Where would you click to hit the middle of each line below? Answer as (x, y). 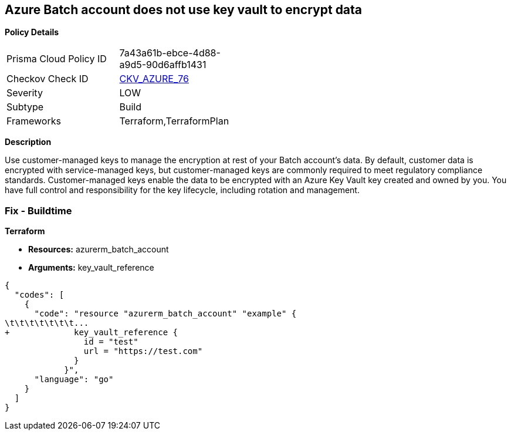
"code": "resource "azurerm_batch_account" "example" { (165, 314)
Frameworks (34, 121)
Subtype (25, 107)
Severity (25, 93)
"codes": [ (39, 295)
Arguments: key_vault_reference (91, 268)
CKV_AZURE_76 (154, 79)
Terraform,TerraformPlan (174, 121)
